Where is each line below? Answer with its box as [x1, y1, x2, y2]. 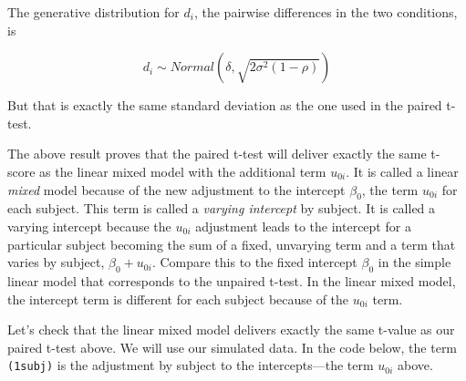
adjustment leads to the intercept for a [195, 216, 411, 235]
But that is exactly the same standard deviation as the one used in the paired [7, 96, 442, 115]
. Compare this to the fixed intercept [151, 252, 357, 272]
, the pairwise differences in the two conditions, [193, 3, 458, 21]
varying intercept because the [7, 216, 171, 235]
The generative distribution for [7, 3, 180, 21]
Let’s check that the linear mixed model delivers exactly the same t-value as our [7, 320, 455, 339]
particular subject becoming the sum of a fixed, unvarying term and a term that [7, 234, 456, 253]
